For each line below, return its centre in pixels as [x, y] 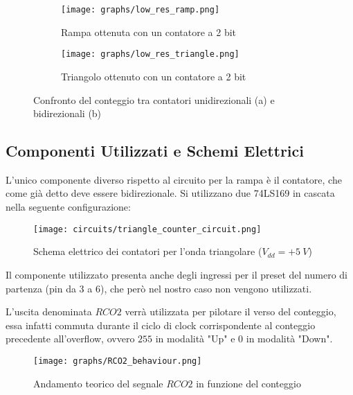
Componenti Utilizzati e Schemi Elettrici [155, 151]
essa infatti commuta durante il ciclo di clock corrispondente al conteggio [161, 325]
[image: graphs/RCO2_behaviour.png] [118, 361]
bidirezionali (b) [67, 113]
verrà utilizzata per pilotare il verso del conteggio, [230, 311]
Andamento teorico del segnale [98, 383]
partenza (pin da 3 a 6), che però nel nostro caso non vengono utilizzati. [159, 288]
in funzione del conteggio [248, 383]
